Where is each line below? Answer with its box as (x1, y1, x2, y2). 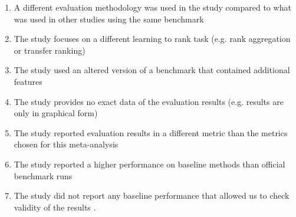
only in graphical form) (14, 107, 98, 119)
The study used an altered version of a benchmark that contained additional (14, 64, 290, 76)
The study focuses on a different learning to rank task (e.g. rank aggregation (14, 32, 291, 45)
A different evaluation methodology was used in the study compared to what (14, 1, 291, 13)
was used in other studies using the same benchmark (14, 12, 204, 25)
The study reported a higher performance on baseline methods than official (14, 157, 285, 170)
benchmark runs (14, 169, 73, 182)
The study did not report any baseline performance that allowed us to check (14, 189, 290, 202)
